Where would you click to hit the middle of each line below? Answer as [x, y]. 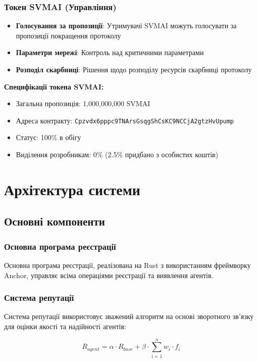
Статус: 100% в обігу [48, 137]
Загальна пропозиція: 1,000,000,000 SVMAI [83, 103]
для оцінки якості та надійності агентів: [65, 326]
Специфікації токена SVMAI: [54, 86]
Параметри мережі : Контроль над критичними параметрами [110, 52]
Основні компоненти [55, 221]
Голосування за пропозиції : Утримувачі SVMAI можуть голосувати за [126, 26]
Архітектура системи [72, 189]
